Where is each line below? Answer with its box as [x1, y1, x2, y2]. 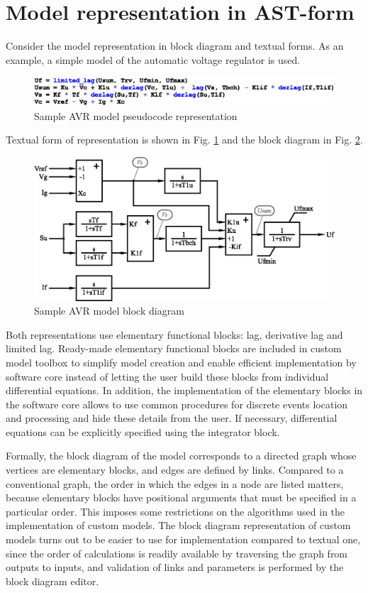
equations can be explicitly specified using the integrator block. [6, 424, 280, 439]
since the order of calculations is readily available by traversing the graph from [6, 545, 348, 560]
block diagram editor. [6, 573, 99, 588]
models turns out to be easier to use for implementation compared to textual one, [6, 532, 361, 547]
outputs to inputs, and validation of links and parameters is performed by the [6, 560, 344, 575]
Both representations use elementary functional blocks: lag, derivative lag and [6, 327, 343, 342]
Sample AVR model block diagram [34, 303, 184, 318]
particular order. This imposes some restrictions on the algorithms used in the [6, 504, 345, 518]
